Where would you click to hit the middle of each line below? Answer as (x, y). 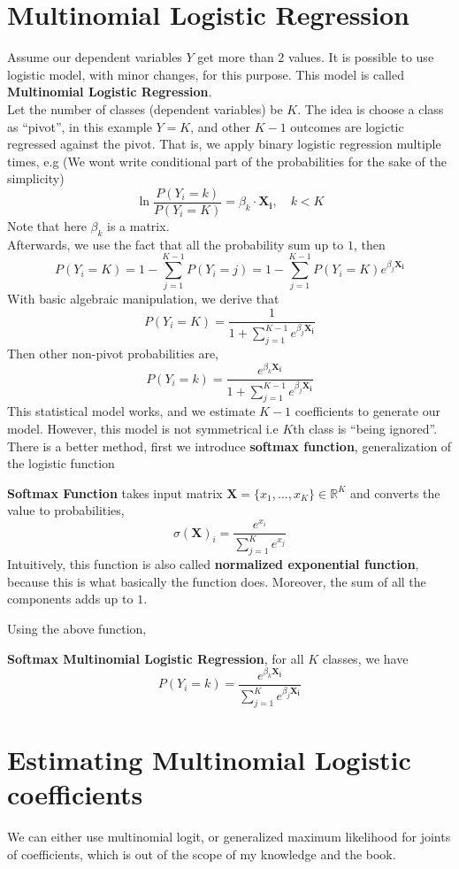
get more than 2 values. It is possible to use (316, 57)
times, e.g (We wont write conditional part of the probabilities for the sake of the (227, 161)
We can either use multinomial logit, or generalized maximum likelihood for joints (229, 837)
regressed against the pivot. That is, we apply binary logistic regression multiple (224, 144)
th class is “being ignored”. (365, 428)
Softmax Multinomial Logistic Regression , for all (156, 658)
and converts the (395, 492)
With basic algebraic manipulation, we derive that (143, 299)
